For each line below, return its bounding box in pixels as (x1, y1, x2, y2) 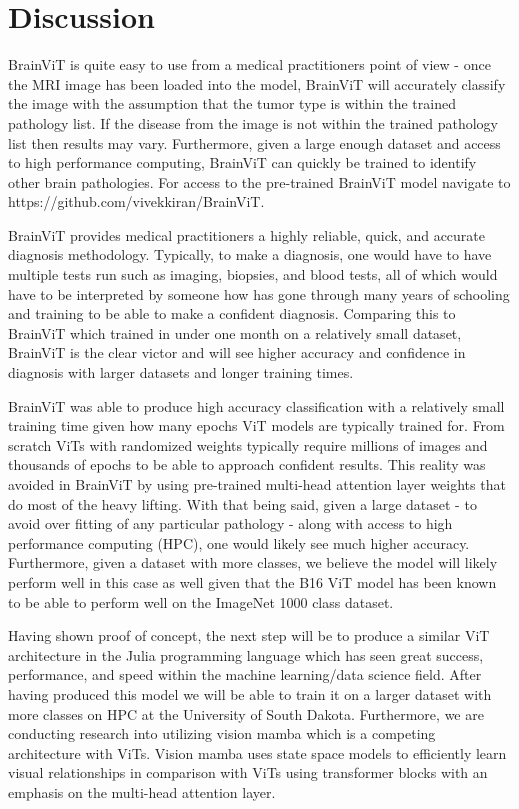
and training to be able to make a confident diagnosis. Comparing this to (8, 303, 456, 324)
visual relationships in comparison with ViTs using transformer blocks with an (8, 762, 488, 783)
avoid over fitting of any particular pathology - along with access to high (8, 513, 453, 534)
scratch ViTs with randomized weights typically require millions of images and (8, 434, 488, 455)
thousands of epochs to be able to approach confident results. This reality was (8, 454, 486, 475)
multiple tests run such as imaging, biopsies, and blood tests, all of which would (8, 264, 498, 285)
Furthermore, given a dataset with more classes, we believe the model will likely (8, 552, 498, 573)
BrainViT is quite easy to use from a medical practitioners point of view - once (8, 54, 491, 75)
